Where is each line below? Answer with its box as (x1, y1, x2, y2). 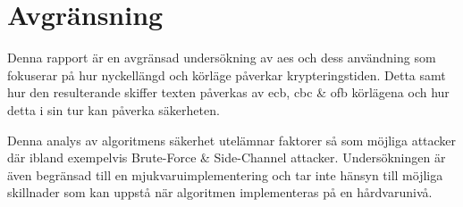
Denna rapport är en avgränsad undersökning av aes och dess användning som (7, 48, 436, 67)
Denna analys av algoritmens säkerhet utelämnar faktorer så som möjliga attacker (7, 130, 457, 149)
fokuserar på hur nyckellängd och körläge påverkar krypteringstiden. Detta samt (7, 65, 446, 84)
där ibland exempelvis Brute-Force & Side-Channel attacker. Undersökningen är (7, 148, 446, 167)
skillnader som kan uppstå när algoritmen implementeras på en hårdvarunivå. (7, 183, 433, 202)
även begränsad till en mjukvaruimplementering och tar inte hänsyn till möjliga (7, 165, 443, 184)
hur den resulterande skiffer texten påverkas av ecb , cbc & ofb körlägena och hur (7, 83, 450, 102)
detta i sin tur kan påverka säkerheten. (7, 100, 220, 119)
